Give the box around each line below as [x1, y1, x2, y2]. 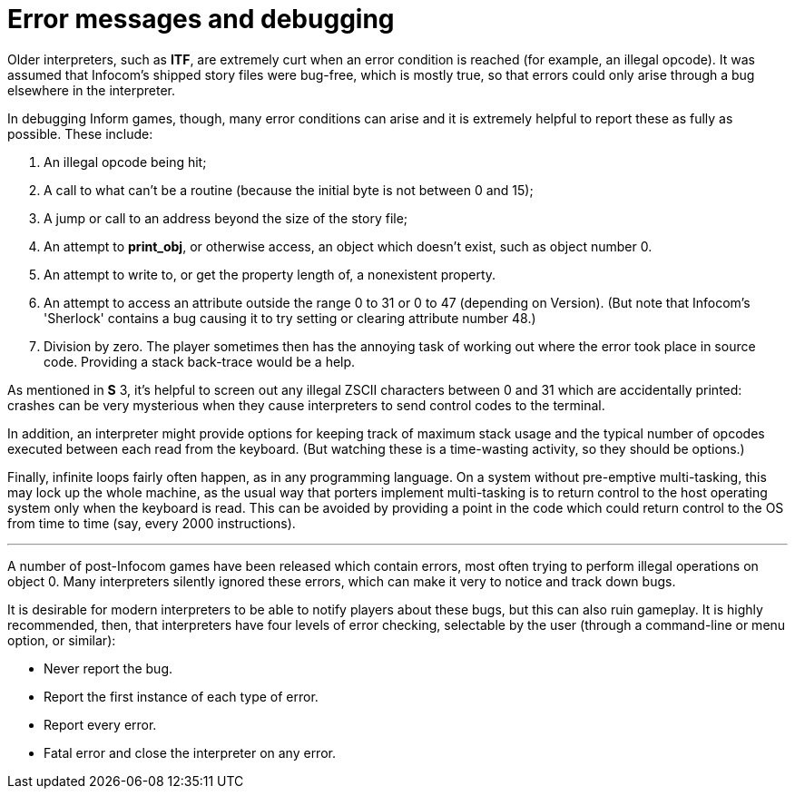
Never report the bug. [44, 660, 173, 676]
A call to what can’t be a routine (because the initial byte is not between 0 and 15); [44, 182, 534, 198]
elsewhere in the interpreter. [7, 82, 176, 98]
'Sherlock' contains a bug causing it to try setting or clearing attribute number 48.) [44, 310, 536, 326]
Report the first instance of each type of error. [44, 688, 319, 704]
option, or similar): [7, 632, 116, 648]
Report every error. [44, 716, 157, 732]
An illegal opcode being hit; [44, 153, 207, 170]
